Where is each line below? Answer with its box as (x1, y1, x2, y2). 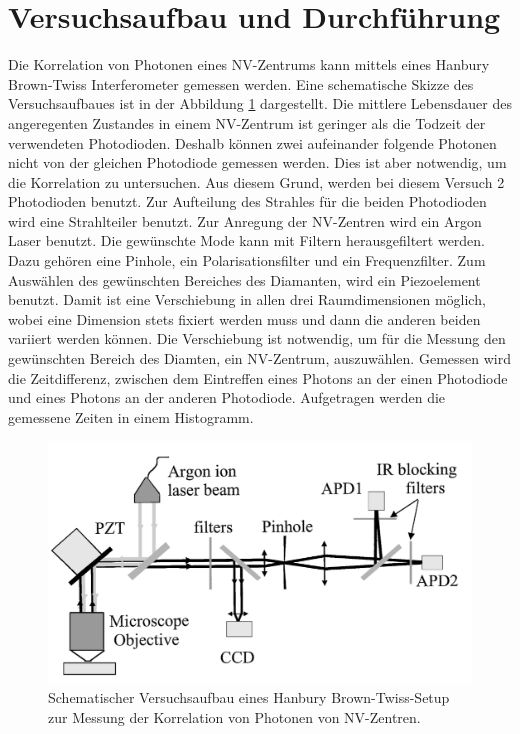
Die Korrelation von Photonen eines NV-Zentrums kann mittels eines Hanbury (8, 54, 490, 75)
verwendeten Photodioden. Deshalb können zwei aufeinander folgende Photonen (8, 132, 497, 153)
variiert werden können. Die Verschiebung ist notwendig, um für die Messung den (8, 328, 506, 349)
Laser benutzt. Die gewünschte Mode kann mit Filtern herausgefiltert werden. (8, 230, 486, 251)
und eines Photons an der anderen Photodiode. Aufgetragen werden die (8, 387, 446, 408)
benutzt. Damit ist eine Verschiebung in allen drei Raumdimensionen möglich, (8, 289, 486, 310)
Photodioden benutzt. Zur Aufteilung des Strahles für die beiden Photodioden (8, 191, 487, 212)
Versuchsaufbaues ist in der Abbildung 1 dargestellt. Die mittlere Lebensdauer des (8, 93, 512, 114)
